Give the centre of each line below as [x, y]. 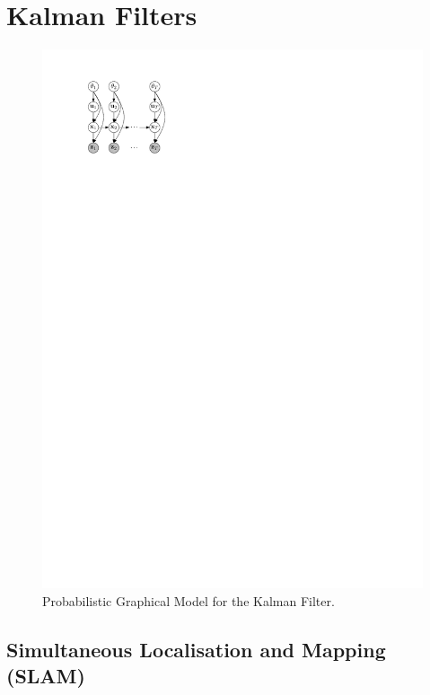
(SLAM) [46, 676]
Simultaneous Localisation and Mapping [196, 649]
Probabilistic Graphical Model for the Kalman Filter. [189, 600]
